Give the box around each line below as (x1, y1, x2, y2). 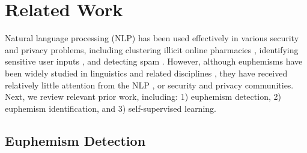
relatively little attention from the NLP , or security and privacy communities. (5, 78, 294, 91)
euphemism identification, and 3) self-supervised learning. (5, 102, 216, 114)
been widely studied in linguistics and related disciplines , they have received (5, 66, 288, 79)
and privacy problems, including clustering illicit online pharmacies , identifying (5, 43, 299, 56)
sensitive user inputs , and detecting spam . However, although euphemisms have (5, 55, 303, 68)
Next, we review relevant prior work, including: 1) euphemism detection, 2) (5, 90, 281, 103)
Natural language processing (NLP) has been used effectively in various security (5, 32, 299, 44)
